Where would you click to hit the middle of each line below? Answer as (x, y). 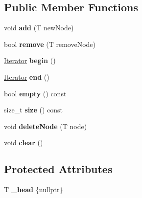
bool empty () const (35, 93)
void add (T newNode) (39, 28)
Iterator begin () (30, 60)
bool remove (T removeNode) (50, 44)
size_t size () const (33, 110)
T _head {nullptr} (34, 189)
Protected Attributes (58, 169)
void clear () (24, 143)
